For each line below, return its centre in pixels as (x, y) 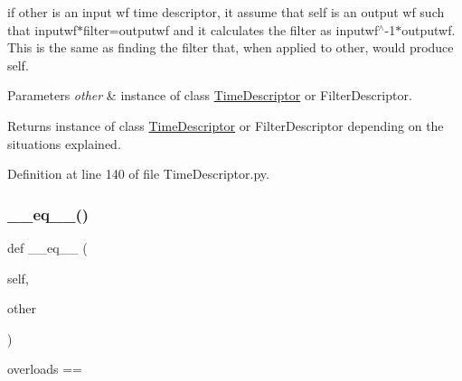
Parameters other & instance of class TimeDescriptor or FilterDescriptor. (210, 95)
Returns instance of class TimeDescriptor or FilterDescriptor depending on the (226, 125)
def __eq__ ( (47, 247)
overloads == (45, 369)
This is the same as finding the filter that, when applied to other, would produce (231, 47)
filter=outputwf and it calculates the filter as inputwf (231, 29)
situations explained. (64, 143)
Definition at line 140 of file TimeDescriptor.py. (138, 174)
